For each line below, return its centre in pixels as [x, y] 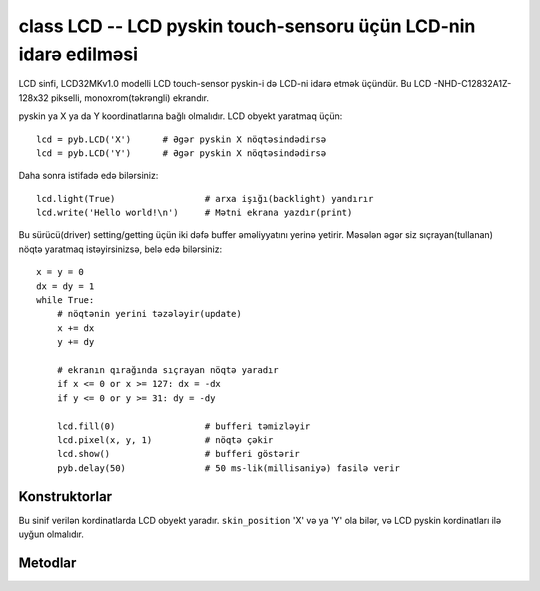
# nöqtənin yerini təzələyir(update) [149, 314]
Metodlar [47, 562]
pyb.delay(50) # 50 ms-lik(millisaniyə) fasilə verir [228, 468]
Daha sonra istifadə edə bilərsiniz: [88, 176]
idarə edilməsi [78, 54]
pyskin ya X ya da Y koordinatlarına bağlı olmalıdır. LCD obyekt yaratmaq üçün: [180, 116]
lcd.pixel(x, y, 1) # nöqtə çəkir [165, 439]
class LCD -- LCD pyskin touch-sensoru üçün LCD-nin [247, 26]
